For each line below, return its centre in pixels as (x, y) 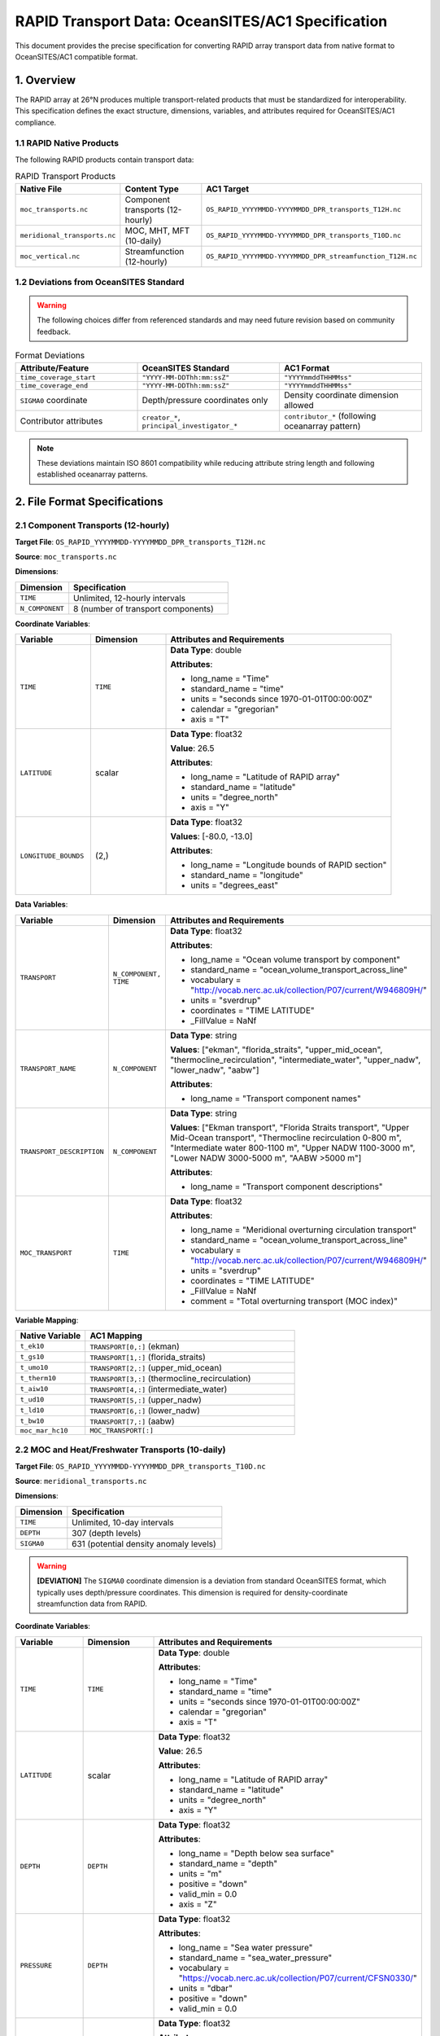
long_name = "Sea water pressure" (246, 1947)
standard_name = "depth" (228, 1863)
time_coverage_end (54, 386)
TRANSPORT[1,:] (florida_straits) (148, 1357)
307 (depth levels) (107, 1533)
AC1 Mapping (116, 1336)
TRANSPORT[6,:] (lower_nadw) (145, 1411)
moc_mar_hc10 (44, 1430)
